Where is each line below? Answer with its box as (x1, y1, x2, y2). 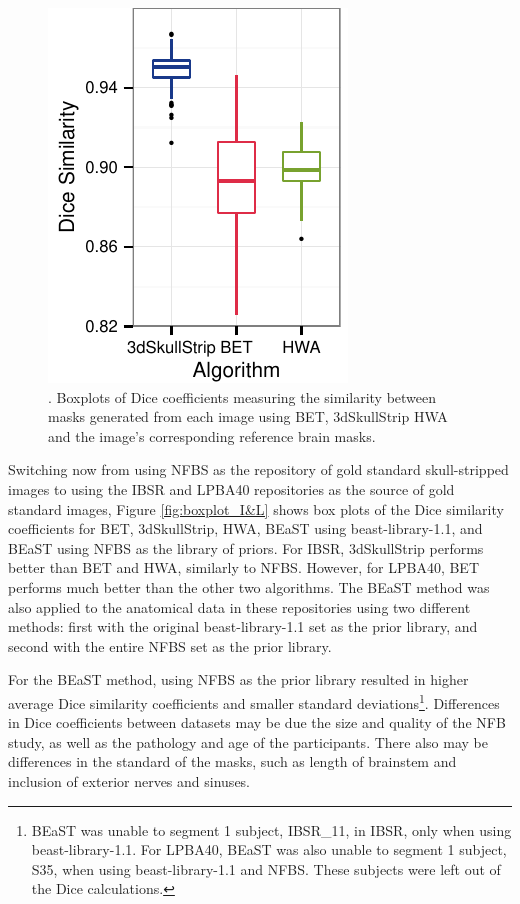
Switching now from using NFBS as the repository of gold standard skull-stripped (8, 459, 509, 480)
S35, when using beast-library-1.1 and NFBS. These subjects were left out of (31, 858, 501, 879)
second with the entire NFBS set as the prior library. (8, 635, 332, 656)
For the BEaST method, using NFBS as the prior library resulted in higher (8, 669, 469, 690)
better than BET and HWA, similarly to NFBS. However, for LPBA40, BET (8, 557, 479, 578)
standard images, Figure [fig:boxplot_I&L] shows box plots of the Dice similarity (8, 498, 504, 519)
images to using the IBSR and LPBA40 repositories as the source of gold (8, 478, 455, 499)
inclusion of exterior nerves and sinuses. (8, 770, 251, 791)
